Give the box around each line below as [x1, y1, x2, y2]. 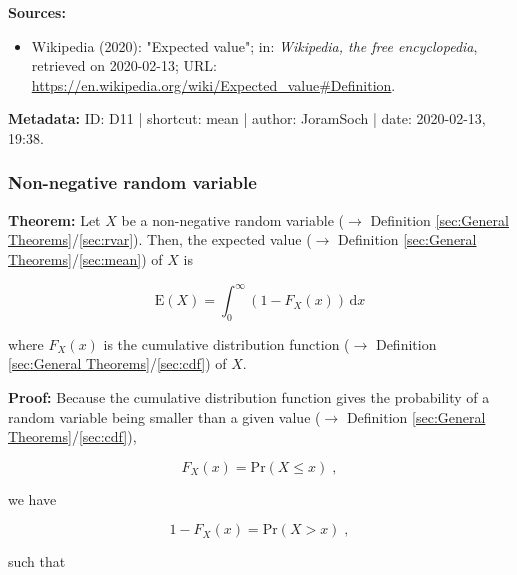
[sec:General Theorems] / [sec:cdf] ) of [8, 353, 227, 374]
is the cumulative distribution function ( [103, 333, 350, 354]
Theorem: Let [8, 209, 101, 230]
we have [8, 488, 57, 509]
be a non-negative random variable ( [121, 209, 345, 230]
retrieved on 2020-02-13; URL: [31, 55, 217, 76]
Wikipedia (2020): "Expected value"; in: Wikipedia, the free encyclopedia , [31, 35, 478, 56]
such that [8, 551, 66, 572]
